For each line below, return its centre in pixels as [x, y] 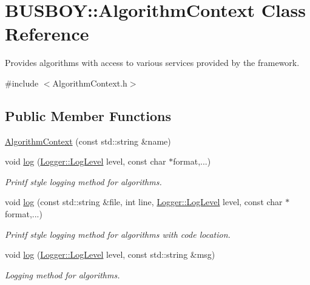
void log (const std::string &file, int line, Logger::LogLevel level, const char [144, 202]
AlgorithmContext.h [90, 83]
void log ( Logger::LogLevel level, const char [86, 161]
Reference [47, 34]
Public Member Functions [88, 115]
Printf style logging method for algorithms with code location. [118, 234]
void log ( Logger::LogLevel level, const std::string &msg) [110, 254]
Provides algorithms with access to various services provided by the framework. [152, 63]
